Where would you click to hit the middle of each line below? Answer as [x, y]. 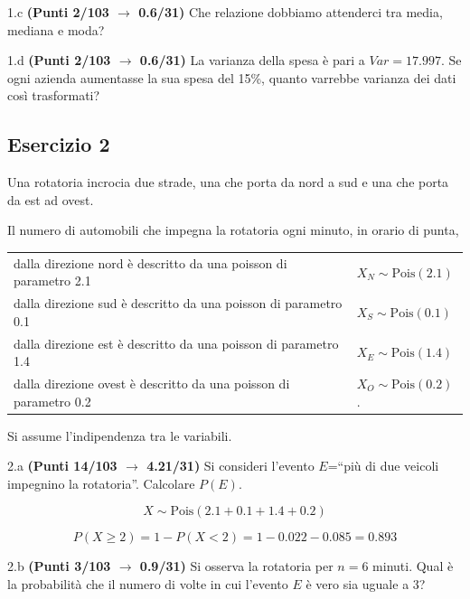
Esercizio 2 [59, 144]
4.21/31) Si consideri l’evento [230, 466]
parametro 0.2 [52, 401]
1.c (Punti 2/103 [58, 12]
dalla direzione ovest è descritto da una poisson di [152, 384]
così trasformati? [54, 95]
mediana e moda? [56, 29]
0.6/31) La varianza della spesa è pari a [252, 60]
